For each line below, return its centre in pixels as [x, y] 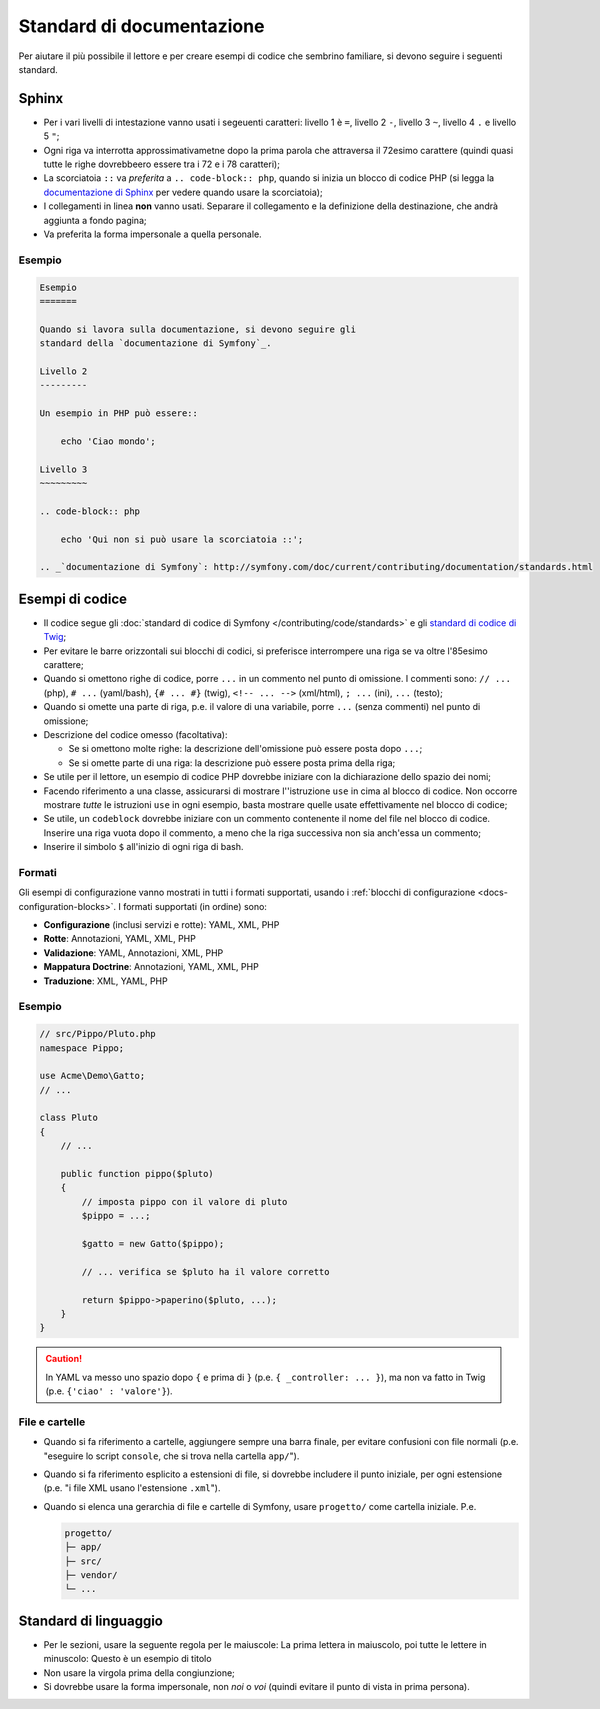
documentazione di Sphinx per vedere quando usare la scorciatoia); [183, 192]
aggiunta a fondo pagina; [95, 220]
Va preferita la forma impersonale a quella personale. [152, 234]
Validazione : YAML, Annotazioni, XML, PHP [133, 952]
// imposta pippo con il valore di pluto [184, 1201]
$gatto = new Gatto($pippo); [153, 1243]
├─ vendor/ [91, 1574]
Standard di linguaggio [91, 1620]
